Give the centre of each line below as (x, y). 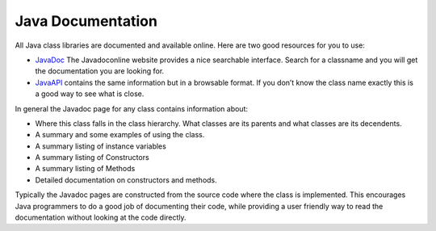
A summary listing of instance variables (101, 146)
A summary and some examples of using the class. (120, 135)
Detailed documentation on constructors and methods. (126, 180)
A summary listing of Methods (85, 169)
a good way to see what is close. (90, 94)
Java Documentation (86, 21)
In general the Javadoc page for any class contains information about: (132, 108)
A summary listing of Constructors (92, 157)
